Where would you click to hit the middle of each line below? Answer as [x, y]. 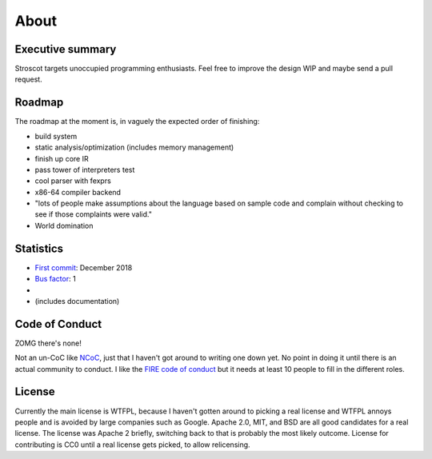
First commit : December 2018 [84, 267]
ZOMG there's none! [48, 343]
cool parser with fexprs [73, 181]
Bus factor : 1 [55, 279]
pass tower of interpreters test [85, 170]
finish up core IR [62, 158]
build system [56, 136]
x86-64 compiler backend [78, 192]
